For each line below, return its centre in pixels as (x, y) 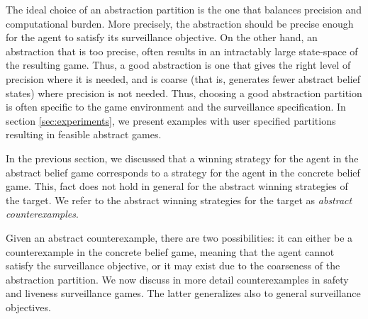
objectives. (28, 307)
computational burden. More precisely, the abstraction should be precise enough (180, 23)
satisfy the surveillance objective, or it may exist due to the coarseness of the (173, 265)
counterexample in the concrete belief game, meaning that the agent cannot (170, 251)
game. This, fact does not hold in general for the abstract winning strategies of (177, 186)
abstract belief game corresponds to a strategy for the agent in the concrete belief (183, 172)
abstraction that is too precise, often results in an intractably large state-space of (182, 51)
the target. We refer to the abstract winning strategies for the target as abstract (179, 200)
